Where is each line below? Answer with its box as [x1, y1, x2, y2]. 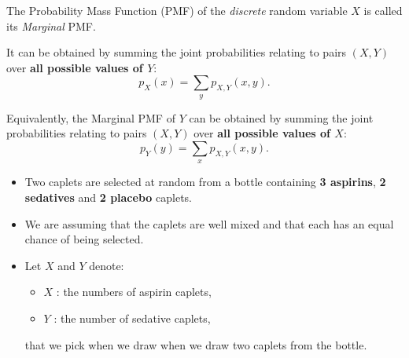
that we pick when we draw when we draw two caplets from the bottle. [24, 336, 367, 353]
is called [363, 2, 403, 18]
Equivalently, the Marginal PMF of [6, 109, 175, 126]
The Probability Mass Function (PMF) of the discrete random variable [6, 2, 348, 18]
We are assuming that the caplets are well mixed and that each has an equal [24, 215, 394, 232]
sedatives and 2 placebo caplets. [24, 188, 192, 205]
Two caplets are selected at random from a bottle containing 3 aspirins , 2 [24, 174, 386, 190]
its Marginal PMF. [6, 17, 96, 34]
